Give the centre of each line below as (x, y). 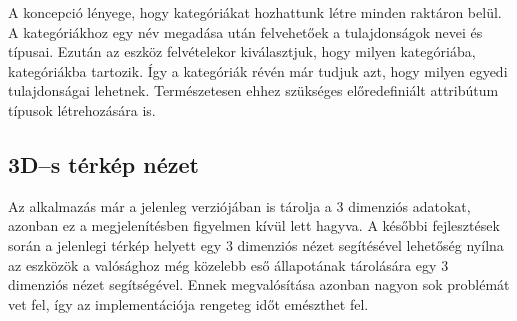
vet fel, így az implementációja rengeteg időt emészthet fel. (188, 303)
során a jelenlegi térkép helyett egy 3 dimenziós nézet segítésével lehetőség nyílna (256, 244)
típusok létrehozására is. (82, 109)
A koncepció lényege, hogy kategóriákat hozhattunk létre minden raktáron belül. (255, 12)
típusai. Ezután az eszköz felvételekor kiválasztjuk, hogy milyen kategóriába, (242, 51)
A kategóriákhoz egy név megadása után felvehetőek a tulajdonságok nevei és (245, 31)
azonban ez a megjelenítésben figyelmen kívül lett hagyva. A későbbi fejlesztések (254, 225)
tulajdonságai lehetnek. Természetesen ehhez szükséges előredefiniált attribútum (253, 90)
